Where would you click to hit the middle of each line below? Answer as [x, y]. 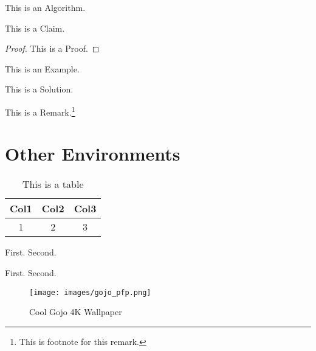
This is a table [53, 184]
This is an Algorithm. [45, 7]
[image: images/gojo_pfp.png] [90, 292]
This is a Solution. [39, 89]
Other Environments [93, 154]
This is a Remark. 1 [40, 111]
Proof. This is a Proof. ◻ [52, 48]
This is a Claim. [35, 28]
